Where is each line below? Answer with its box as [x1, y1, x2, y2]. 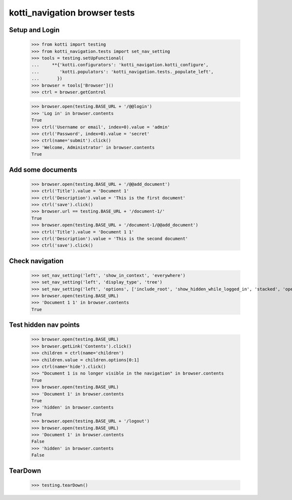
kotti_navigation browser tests [9, 7, 135, 18]
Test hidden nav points [9, 321, 80, 329]
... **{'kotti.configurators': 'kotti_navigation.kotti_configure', [31, 62, 209, 68]
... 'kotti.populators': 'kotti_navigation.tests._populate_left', [31, 69, 214, 74]
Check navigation [9, 257, 64, 265]
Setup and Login [9, 26, 60, 34]
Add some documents [9, 165, 77, 174]
